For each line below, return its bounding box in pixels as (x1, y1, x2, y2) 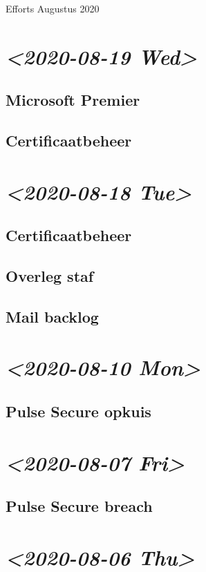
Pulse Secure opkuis (6, 401, 151, 422)
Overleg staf (6, 265, 94, 287)
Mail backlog (6, 305, 99, 327)
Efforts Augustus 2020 (6, 1, 100, 15)
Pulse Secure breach (6, 495, 153, 517)
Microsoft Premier (6, 89, 140, 111)
